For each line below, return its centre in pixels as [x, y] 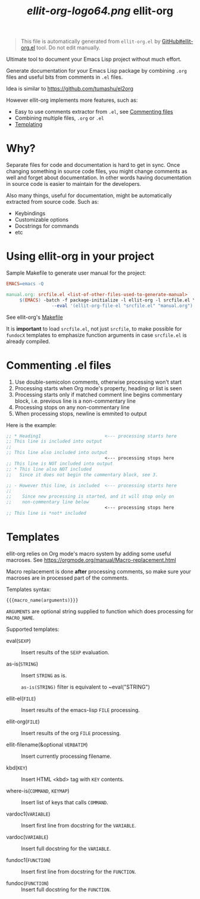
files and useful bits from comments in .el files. [65, 77]
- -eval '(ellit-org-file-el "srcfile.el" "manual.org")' [124, 306]
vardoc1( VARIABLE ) [28, 814]
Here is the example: [32, 425]
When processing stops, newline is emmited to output [81, 413]
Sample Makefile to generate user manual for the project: [76, 273]
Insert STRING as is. [44, 675]
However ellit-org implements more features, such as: [72, 100]
